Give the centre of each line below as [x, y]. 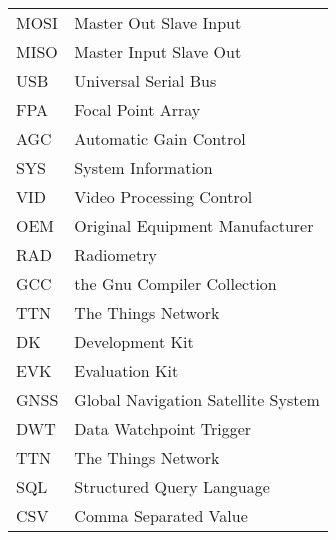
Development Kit [134, 341]
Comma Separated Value [161, 515]
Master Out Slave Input [158, 22]
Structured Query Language [172, 486]
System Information [143, 167]
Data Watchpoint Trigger [163, 428]
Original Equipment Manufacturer [194, 225]
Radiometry [115, 254]
